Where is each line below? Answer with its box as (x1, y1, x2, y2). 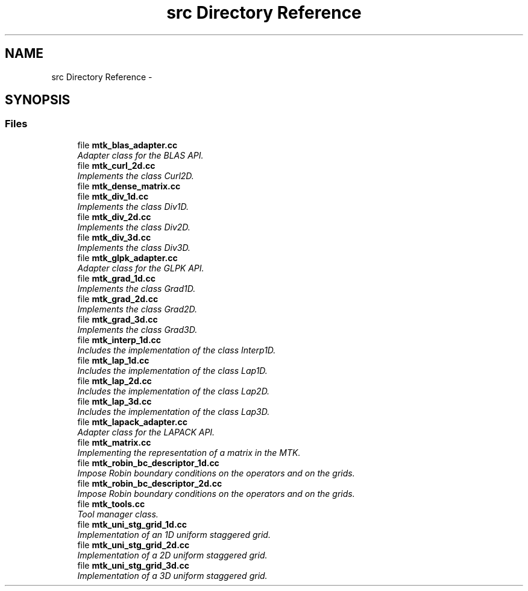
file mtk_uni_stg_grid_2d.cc (77, 539, 190, 550)
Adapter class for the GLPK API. (77, 262, 204, 273)
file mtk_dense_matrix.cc (77, 180, 181, 191)
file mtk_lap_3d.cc (77, 396, 152, 406)
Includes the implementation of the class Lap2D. (77, 385, 270, 396)
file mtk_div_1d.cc (77, 191, 149, 201)
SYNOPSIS (5, 92, 71, 108)
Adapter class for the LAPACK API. (77, 426, 215, 437)
